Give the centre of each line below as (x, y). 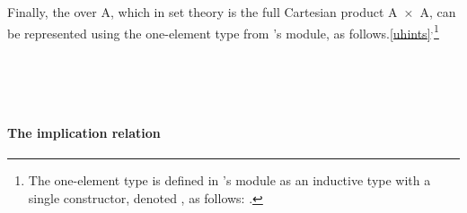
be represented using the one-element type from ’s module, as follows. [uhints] (219, 33)
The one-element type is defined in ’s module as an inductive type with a (229, 180)
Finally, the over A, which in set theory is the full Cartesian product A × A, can (232, 12)
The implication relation (84, 133)
